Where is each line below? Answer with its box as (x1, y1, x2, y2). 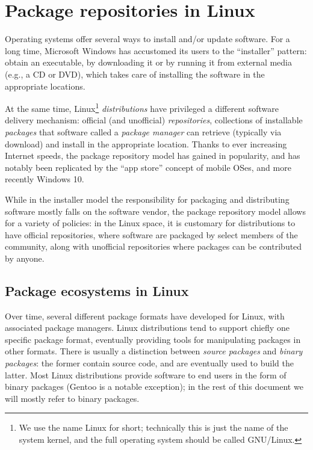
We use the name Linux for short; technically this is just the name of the (19, 421, 288, 434)
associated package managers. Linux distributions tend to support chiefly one (5, 321, 290, 334)
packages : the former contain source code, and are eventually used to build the (5, 357, 294, 369)
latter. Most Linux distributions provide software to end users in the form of (5, 368, 287, 381)
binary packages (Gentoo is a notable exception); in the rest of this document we (5, 380, 303, 393)
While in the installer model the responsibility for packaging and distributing (5, 193, 290, 205)
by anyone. (5, 251, 45, 264)
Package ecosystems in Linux (5, 281, 189, 300)
